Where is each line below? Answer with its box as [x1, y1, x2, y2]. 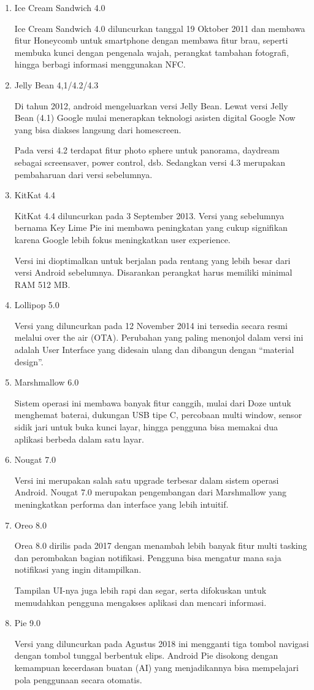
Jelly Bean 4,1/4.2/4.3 [14, 78, 99, 91]
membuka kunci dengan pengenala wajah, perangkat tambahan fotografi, [14, 45, 289, 58]
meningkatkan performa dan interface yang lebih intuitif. [14, 498, 229, 510]
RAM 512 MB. [14, 277, 71, 290]
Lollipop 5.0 [14, 298, 59, 311]
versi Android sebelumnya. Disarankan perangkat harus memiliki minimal [14, 266, 293, 279]
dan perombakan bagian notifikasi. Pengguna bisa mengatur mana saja [14, 551, 281, 564]
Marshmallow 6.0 [14, 376, 79, 389]
